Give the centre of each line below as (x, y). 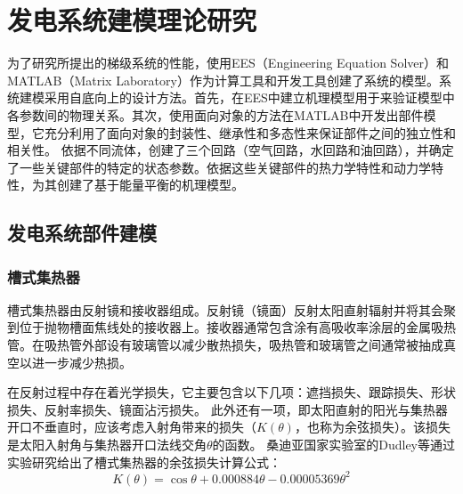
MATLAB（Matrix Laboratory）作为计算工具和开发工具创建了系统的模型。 (223, 80)
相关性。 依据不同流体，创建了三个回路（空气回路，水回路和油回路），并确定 (231, 150)
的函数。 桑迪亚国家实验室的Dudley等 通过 (334, 445)
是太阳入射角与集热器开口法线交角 (107, 445)
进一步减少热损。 (81, 362)
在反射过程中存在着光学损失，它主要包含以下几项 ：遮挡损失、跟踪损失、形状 (231, 392)
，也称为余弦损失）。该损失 (372, 427)
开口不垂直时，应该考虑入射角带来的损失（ (132, 427)
